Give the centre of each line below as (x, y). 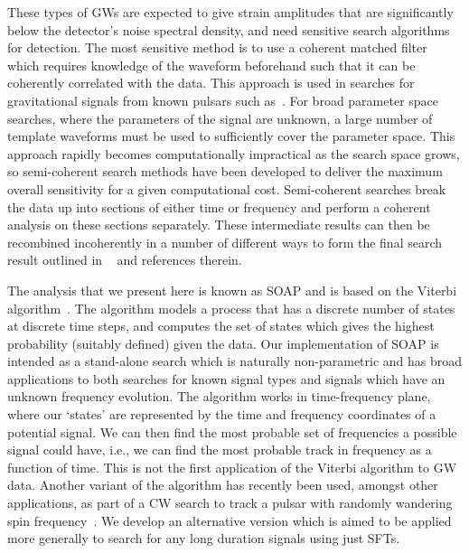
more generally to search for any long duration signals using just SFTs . (204, 538)
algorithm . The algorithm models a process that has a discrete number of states (231, 308)
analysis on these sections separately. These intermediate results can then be (219, 225)
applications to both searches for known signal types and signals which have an (226, 378)
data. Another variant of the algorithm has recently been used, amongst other (223, 485)
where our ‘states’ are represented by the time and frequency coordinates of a (222, 414)
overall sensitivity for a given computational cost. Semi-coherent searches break (227, 188)
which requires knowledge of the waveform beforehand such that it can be (211, 65)
